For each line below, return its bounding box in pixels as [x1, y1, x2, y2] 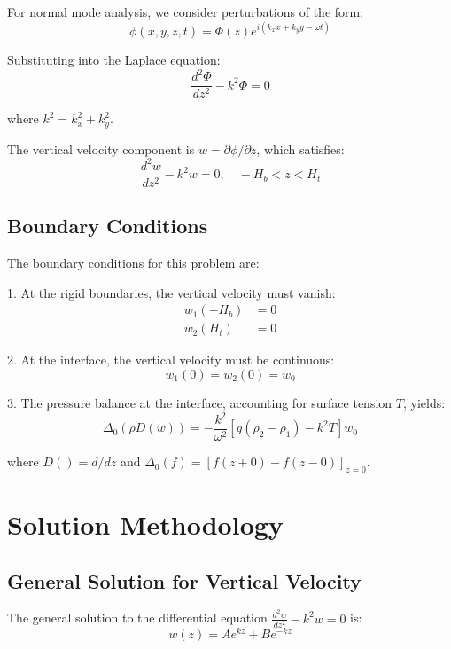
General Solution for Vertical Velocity [7, 567, 362, 594]
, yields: [402, 393, 446, 411]
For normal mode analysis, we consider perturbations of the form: [7, 3, 364, 20]
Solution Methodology [7, 506, 284, 543]
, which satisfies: [256, 139, 345, 158]
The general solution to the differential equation [7, 608, 268, 627]
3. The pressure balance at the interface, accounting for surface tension [7, 393, 393, 411]
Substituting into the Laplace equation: [7, 51, 221, 69]
